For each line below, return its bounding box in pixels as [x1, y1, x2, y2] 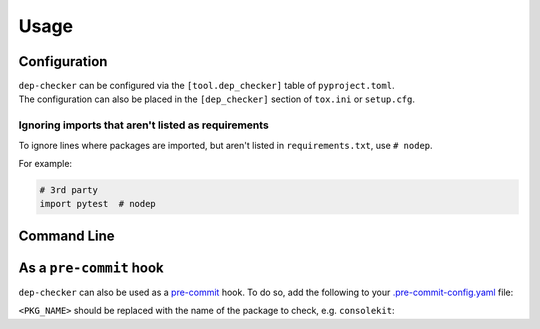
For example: [18, 157, 73, 169]
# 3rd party [39, 184, 99, 195]
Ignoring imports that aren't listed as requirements [18, 118, 269, 132]
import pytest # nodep [39, 198, 157, 210]
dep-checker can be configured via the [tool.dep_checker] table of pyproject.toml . [18, 80, 395, 92]
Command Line [18, 227, 115, 244]
